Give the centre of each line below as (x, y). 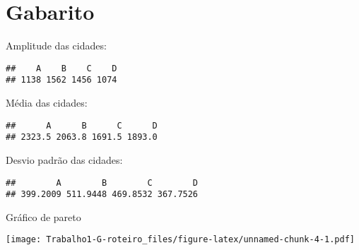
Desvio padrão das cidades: (64, 159)
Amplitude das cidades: (56, 46)
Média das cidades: (47, 103)
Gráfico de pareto (43, 216)
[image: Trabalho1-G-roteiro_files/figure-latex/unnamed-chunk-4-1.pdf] (180, 240)
